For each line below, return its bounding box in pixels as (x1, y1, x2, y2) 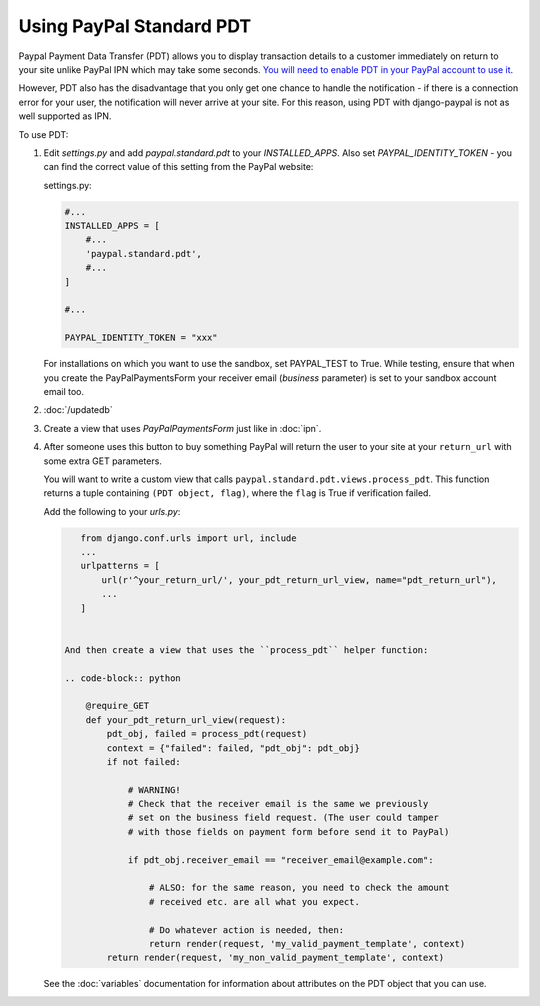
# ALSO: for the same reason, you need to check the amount (148, 882, 450, 894)
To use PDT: (18, 128, 69, 140)
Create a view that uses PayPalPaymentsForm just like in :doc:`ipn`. (43, 422, 322, 434)
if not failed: (106, 756, 182, 767)
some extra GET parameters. (43, 455, 162, 467)
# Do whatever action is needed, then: (148, 924, 345, 935)
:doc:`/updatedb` (43, 404, 114, 416)
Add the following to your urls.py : (43, 505, 181, 517)
